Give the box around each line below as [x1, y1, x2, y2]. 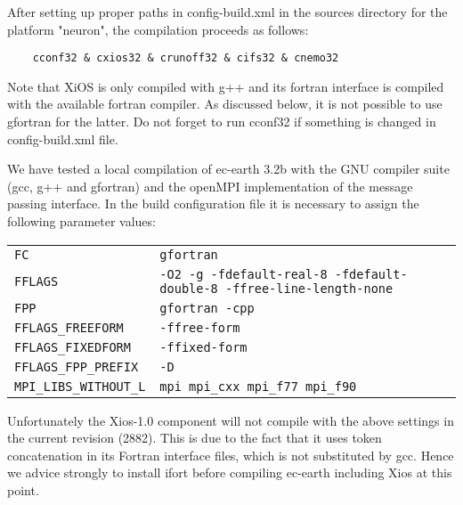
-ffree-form [159, 320, 240, 335]
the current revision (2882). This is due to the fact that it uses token [7, 428, 382, 447]
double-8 [159, 281, 218, 296]
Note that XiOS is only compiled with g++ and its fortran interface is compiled [7, 77, 444, 95]
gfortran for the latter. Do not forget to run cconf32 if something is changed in [7, 112, 436, 131]
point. [7, 480, 39, 499]
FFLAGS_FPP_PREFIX [14, 359, 139, 374]
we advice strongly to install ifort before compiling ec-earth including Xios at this [7, 463, 452, 482]
